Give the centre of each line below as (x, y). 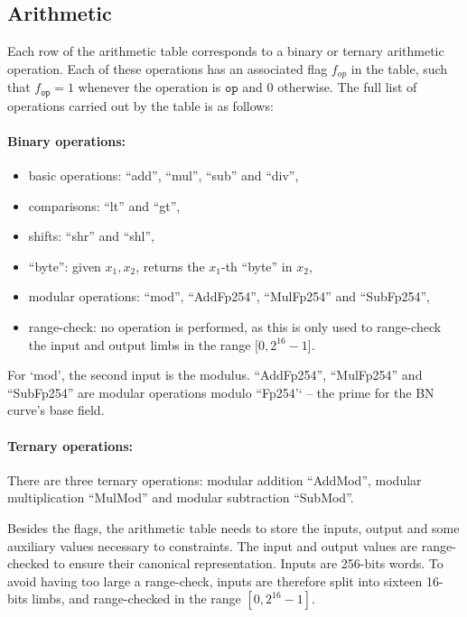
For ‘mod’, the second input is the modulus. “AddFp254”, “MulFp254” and (215, 375)
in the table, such (399, 68)
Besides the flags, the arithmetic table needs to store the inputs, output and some (233, 528)
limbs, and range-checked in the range (136, 599)
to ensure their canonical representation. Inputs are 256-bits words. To (248, 563)
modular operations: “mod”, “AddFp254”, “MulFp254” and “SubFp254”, (229, 296)
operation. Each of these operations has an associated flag (168, 68)
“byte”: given (65, 266)
